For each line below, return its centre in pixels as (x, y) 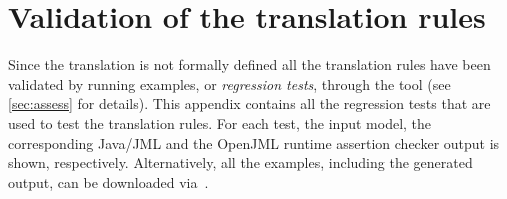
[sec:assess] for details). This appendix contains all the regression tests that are (249, 103)
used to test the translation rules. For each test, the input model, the (220, 122)
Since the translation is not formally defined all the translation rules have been (249, 64)
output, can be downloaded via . (108, 181)
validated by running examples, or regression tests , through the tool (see (229, 83)
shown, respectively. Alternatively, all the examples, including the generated (240, 162)
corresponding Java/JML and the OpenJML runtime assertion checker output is (254, 142)
